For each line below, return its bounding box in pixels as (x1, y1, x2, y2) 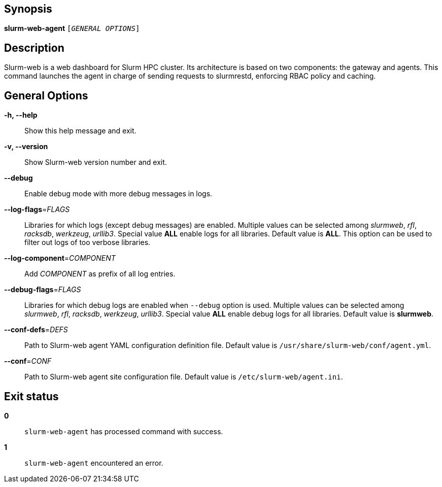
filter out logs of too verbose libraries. (24, 238, 151, 247)
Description (4, 41, 64, 54)
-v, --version (4, 142, 48, 151)
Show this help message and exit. (24, 126, 137, 135)
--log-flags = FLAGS (4, 205, 70, 214)
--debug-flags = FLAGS (4, 285, 81, 294)
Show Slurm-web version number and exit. (24, 158, 167, 167)
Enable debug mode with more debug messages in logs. (24, 189, 213, 198)
